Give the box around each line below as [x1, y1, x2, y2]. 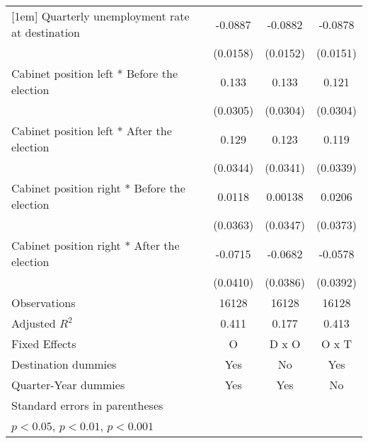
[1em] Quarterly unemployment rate [11, 8, 190, 24]
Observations [11, 294, 76, 311]
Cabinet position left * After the [11, 122, 172, 139]
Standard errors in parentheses [11, 397, 163, 413]
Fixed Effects [11, 335, 76, 352]
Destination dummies [11, 356, 117, 372]
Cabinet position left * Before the [11, 65, 178, 81]
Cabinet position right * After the [11, 237, 180, 253]
